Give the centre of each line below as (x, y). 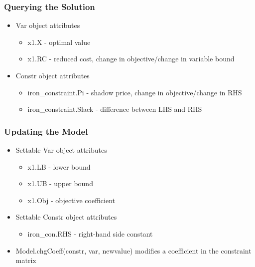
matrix (26, 260)
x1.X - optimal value (59, 42)
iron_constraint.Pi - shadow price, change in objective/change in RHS (135, 92)
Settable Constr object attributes (66, 217)
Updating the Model (46, 131)
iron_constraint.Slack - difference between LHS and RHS (115, 109)
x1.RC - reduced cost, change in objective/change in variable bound (131, 59)
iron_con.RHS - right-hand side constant (90, 233)
